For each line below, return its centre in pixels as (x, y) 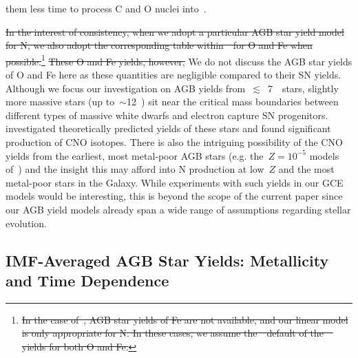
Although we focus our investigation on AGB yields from (126, 88)
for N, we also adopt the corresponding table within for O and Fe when (159, 45)
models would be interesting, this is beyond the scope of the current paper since (174, 196)
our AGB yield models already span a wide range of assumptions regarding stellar (178, 209)
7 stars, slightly (303, 88)
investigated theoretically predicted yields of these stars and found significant (168, 128)
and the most (306, 169)
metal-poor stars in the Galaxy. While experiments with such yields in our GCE (175, 182)
